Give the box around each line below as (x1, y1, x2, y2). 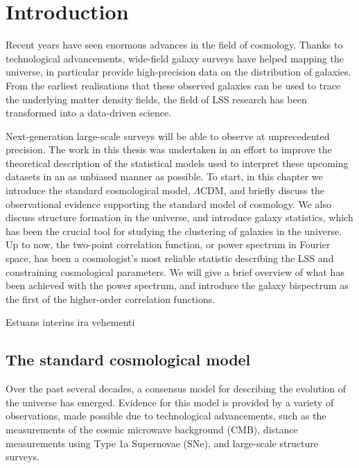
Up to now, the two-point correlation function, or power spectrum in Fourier (6, 237, 331, 252)
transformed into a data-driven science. (6, 105, 172, 120)
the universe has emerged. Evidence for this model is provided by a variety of (6, 395, 334, 409)
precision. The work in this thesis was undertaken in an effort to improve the (6, 142, 332, 157)
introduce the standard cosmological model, (6, 183, 191, 198)
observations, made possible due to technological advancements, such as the (6, 408, 326, 423)
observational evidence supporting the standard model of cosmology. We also (6, 196, 331, 211)
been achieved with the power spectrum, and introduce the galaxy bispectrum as (6, 278, 349, 293)
